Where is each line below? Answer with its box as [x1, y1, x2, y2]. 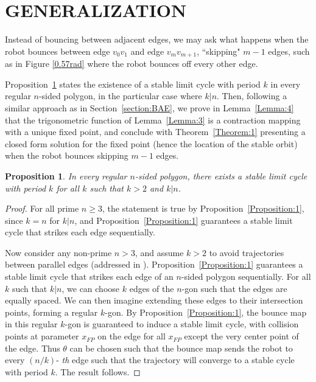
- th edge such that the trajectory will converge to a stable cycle [56, 353, 295, 366]
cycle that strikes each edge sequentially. [5, 226, 155, 238]
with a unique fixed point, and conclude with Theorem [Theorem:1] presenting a [5, 125, 306, 138]
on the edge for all [97, 330, 166, 342]
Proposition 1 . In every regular [5, 169, 127, 182]
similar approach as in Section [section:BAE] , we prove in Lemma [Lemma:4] [5, 101, 294, 114]
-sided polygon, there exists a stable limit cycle [135, 169, 307, 182]
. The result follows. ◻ [55, 365, 141, 378]
